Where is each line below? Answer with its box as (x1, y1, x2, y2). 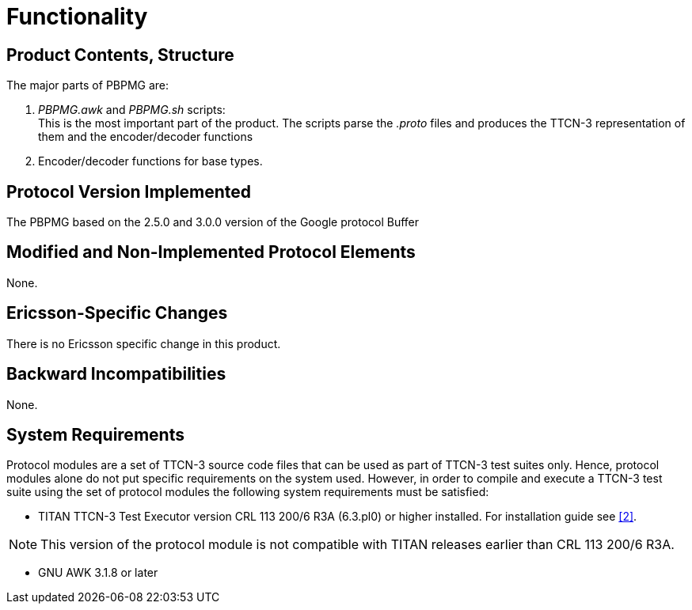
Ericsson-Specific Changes (6, 303, 228, 324)
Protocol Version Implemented (6, 181, 252, 202)
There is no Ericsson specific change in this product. (6, 336, 281, 350)
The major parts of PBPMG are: (6, 78, 169, 93)
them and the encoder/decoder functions (38, 130, 253, 144)
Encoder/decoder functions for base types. (38, 154, 263, 169)
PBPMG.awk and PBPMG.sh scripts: (38, 103, 226, 117)
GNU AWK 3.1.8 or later (38, 566, 158, 580)
